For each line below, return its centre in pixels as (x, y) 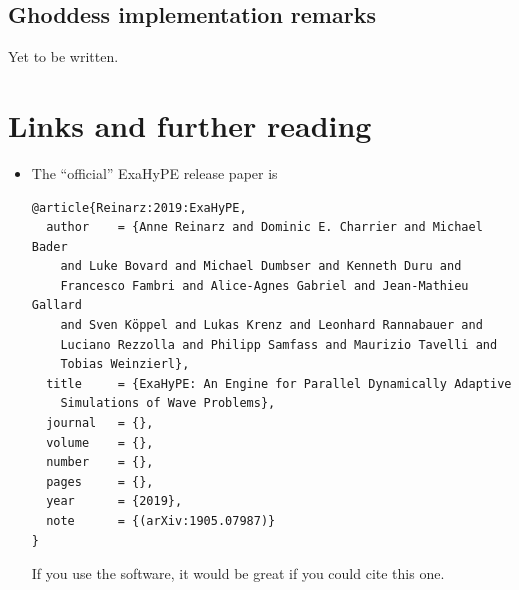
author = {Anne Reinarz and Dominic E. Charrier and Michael (264, 227)
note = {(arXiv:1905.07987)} (161, 521)
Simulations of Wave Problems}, (168, 403)
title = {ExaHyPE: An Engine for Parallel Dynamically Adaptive (279, 383)
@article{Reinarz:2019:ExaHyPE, (139, 207)
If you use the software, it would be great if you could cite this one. (238, 573)
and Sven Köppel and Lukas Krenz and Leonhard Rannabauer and (271, 325)
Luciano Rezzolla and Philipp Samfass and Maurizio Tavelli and (279, 344)
